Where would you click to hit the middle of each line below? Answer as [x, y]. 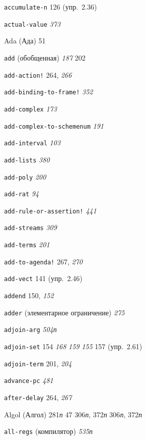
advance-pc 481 [29, 380]
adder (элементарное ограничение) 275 [64, 312]
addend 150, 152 [29, 295]
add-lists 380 [27, 159]
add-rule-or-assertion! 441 [50, 210]
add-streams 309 [30, 227]
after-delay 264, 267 [38, 397]
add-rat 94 [22, 194]
